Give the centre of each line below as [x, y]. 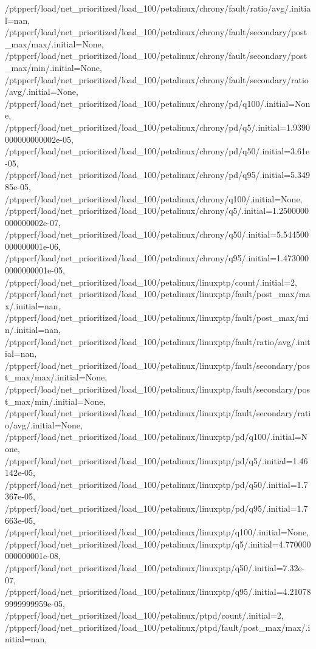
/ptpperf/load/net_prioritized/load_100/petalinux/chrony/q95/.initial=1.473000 [157, 258]
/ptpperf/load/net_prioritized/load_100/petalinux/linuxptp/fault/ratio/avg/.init [158, 341]
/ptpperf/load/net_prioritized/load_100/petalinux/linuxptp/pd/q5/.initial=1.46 [156, 460]
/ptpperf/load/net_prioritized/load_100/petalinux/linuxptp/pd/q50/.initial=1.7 [156, 484]
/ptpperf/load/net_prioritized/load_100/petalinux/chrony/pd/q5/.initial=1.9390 [157, 127]
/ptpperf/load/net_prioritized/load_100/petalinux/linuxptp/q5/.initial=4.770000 [158, 544]
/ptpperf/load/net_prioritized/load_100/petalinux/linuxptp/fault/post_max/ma [158, 294]
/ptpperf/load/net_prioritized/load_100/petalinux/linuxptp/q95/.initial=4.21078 [158, 592]
